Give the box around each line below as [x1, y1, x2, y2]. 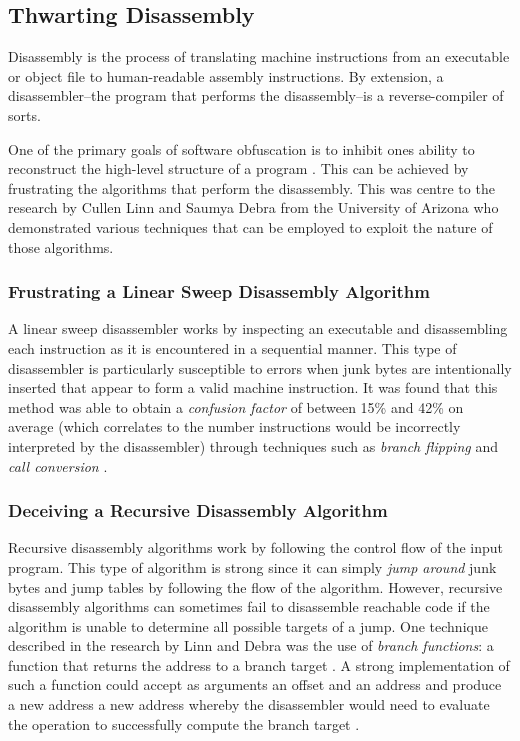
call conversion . [8, 455, 108, 476]
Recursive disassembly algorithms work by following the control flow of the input [8, 537, 504, 558]
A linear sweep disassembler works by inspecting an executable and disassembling [8, 318, 508, 339]
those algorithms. [8, 236, 114, 257]
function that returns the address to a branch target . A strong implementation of [8, 654, 510, 675]
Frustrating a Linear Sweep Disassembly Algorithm [8, 279, 430, 304]
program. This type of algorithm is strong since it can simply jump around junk [8, 556, 497, 577]
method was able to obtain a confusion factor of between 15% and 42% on [8, 396, 464, 417]
